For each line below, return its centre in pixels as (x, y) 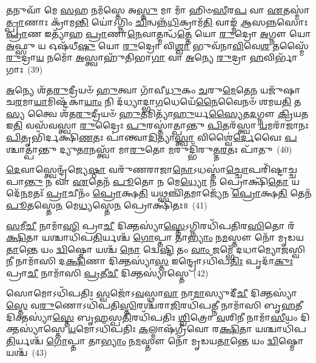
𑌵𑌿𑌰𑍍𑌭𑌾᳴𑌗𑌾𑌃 (281, 57)
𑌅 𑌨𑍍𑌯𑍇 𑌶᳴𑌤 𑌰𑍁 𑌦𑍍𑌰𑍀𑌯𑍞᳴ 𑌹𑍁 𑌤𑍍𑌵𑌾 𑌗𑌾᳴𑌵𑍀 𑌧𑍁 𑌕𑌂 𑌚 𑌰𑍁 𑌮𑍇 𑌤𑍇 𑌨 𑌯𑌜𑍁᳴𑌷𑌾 (153, 89)
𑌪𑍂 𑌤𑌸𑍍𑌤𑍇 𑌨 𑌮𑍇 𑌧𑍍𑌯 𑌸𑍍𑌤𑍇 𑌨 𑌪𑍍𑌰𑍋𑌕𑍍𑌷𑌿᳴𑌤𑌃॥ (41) (107, 205)
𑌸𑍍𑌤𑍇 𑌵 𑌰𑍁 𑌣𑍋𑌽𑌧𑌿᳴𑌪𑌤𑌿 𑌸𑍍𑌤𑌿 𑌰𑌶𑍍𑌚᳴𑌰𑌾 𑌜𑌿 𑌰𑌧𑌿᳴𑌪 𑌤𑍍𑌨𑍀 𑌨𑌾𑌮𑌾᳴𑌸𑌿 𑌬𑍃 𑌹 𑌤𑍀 (154, 305)
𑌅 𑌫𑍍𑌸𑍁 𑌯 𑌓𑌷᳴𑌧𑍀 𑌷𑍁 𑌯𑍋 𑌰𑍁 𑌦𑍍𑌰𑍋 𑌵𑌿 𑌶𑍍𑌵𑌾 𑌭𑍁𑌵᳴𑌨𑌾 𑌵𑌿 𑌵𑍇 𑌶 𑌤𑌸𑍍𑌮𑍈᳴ (158, 45)
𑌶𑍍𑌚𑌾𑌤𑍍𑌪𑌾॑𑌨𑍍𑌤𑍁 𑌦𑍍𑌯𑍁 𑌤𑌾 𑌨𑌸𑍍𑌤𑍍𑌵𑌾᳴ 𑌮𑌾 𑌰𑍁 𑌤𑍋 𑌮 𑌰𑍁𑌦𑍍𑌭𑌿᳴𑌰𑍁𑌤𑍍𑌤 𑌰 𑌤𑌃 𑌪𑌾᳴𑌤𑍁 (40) (149, 149)
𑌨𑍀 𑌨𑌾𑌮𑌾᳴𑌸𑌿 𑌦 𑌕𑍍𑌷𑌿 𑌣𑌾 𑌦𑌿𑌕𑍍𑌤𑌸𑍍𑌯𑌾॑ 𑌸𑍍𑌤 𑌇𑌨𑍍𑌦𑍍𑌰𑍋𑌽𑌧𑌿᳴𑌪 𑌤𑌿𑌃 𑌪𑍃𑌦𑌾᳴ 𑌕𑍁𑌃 (150, 261)
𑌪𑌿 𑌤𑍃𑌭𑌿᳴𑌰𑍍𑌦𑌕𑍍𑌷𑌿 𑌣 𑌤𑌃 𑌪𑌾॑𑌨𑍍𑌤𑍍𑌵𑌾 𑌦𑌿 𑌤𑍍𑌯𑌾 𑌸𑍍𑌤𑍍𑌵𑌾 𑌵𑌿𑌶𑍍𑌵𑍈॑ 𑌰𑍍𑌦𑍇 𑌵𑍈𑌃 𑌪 (152, 137)
